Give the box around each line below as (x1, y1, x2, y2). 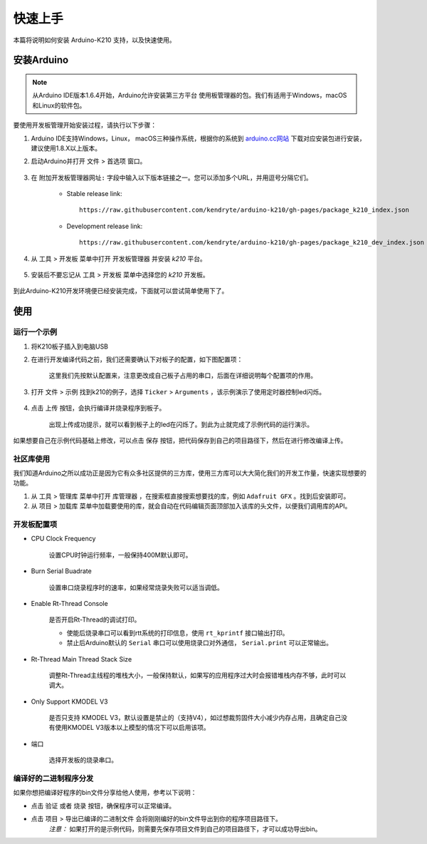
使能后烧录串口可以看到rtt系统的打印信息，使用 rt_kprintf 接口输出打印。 (66, 628, 289, 637)
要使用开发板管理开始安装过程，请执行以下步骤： (13, 121, 157, 130)
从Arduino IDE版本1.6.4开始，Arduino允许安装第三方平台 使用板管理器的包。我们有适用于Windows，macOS (32, 91, 347, 100)
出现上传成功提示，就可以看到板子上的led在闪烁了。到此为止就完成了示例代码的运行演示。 (48, 420, 314, 428)
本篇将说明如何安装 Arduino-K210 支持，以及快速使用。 (13, 36, 176, 44)
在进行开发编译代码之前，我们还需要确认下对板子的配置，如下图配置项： (31, 355, 243, 364)
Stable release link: (66, 190, 122, 198)
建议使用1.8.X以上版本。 (31, 143, 102, 153)
